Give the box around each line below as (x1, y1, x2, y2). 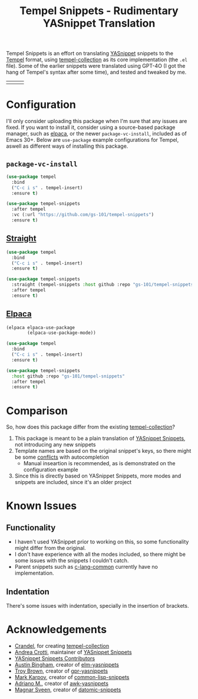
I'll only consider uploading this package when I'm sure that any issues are (6, 118, 187, 125)
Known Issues (6, 499, 77, 513)
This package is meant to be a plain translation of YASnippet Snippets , (14, 435, 186, 442)
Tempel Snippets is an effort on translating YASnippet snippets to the (6, 50, 174, 57)
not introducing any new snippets (14, 441, 96, 448)
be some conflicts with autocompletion (14, 453, 110, 461)
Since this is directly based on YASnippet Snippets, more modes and (14, 472, 181, 479)
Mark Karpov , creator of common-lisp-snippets (14, 674, 130, 681)
